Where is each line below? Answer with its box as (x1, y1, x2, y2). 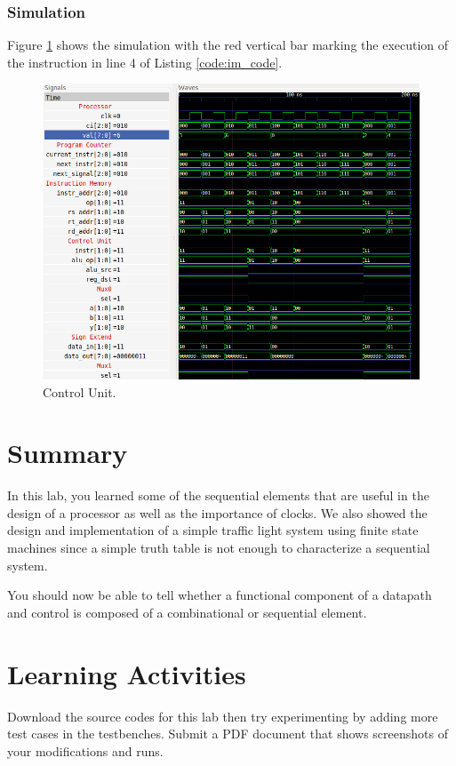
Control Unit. (43, 382, 116, 401)
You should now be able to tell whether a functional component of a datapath (7, 586, 432, 604)
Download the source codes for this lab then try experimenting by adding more (7, 706, 438, 725)
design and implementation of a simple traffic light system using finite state (7, 521, 419, 539)
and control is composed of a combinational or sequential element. (7, 602, 367, 621)
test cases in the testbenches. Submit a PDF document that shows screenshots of (7, 724, 448, 743)
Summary (7, 435, 128, 471)
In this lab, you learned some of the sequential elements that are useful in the (7, 486, 429, 505)
